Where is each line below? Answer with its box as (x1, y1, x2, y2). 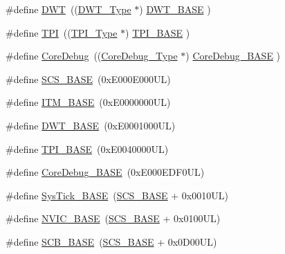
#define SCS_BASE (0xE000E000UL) (6, 71, 171, 86)
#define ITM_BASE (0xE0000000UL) (6, 95, 171, 109)
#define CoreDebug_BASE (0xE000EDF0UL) (6, 165, 205, 179)
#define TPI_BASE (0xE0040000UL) (6, 141, 169, 156)
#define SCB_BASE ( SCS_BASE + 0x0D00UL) (6, 234, 217, 248)
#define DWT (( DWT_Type (6, 2, 131, 16)
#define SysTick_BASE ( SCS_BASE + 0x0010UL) (6, 188, 228, 202)
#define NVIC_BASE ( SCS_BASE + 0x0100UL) (6, 211, 221, 226)
